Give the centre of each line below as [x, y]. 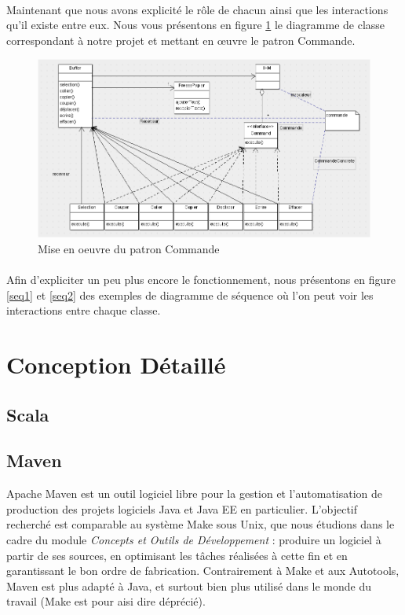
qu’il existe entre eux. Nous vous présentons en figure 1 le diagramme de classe [196, 25]
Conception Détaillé [116, 365]
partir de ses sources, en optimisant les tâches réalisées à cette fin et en [177, 555]
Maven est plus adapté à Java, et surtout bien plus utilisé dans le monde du [189, 586]
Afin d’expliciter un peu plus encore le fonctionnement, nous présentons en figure [201, 280]
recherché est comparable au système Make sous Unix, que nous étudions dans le [201, 524]
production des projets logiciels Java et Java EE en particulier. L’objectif [182, 508]
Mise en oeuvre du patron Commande [129, 248]
